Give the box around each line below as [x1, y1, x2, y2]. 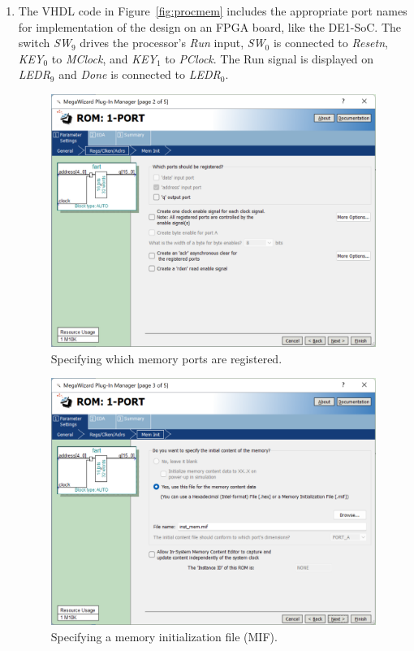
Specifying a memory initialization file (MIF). [50, 627, 278, 644]
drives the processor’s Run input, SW [80, 34, 265, 51]
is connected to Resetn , [273, 34, 388, 51]
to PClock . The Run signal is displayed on [165, 50, 374, 67]
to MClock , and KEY [51, 50, 157, 67]
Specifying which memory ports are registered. [50, 349, 282, 367]
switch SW [18, 34, 71, 51]
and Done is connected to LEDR [58, 66, 221, 83]
